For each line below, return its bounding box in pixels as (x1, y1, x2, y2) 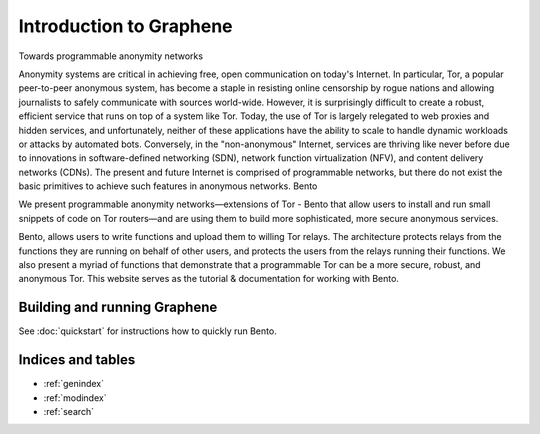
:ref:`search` (43, 406, 95, 417)
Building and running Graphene (18, 299, 218, 316)
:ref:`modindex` (43, 391, 107, 404)
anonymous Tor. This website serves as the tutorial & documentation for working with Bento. (18, 273, 400, 285)
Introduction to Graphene (18, 15, 234, 37)
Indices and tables (18, 351, 136, 369)
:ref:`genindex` (43, 378, 105, 390)
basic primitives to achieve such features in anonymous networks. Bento (18, 180, 318, 192)
